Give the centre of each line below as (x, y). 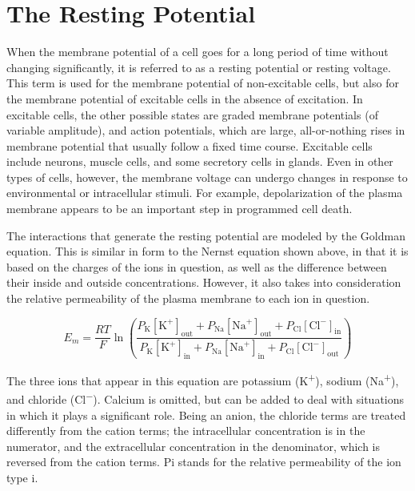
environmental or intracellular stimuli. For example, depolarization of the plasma (205, 193)
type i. (22, 478)
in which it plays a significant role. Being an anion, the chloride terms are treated (206, 415)
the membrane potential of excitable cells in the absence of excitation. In (185, 98)
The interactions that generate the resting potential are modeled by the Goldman (206, 235)
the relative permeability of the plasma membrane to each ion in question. (188, 298)
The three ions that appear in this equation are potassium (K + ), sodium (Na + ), (203, 379)
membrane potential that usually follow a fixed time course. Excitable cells (190, 145)
